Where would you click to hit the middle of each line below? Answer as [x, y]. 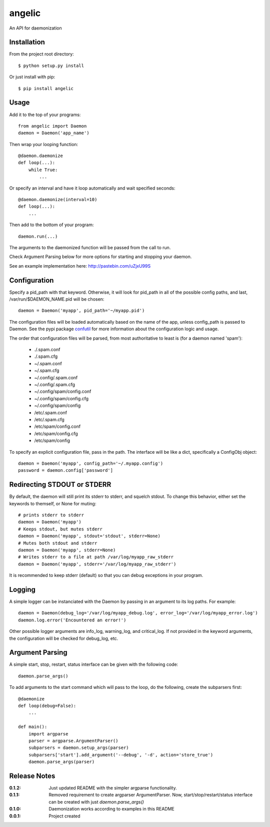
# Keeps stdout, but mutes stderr [60, 529]
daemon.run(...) [38, 236]
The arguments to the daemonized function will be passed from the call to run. [90, 247]
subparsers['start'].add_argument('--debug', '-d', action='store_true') [121, 755]
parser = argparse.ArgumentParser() [73, 741]
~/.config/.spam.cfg [54, 384]
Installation [27, 42]
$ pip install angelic [46, 88]
